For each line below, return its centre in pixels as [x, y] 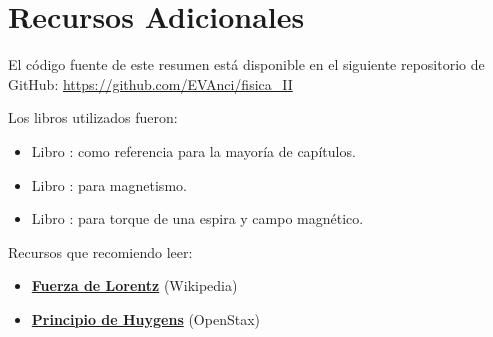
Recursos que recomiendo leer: [100, 251]
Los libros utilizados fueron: [93, 117]
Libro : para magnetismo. [109, 184]
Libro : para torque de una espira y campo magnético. [197, 218]
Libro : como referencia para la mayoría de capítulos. [193, 150]
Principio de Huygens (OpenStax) [146, 318]
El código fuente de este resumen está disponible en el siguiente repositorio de [246, 64]
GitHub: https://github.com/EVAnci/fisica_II [150, 83]
